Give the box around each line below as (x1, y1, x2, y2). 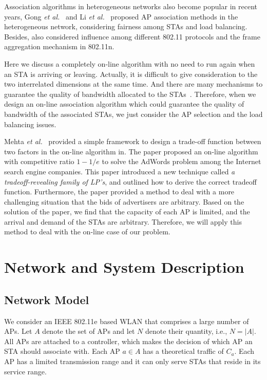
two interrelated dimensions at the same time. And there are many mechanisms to (4, 78, 263, 89)
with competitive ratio (4, 156, 74, 167)
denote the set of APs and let (42, 326, 135, 336)
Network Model (4, 291, 89, 307)
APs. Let (4, 326, 32, 336)
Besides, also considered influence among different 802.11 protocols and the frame (4, 31, 260, 42)
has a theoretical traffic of (143, 346, 224, 356)
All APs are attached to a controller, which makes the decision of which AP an (4, 335, 253, 346)
